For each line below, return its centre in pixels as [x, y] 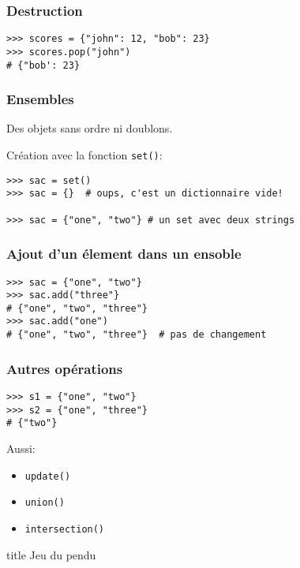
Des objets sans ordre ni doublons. [90, 128]
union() [45, 503]
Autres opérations [65, 368]
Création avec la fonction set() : [84, 155]
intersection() [65, 529]
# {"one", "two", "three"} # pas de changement [137, 335]
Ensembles [40, 99]
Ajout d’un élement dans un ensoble [124, 254]
